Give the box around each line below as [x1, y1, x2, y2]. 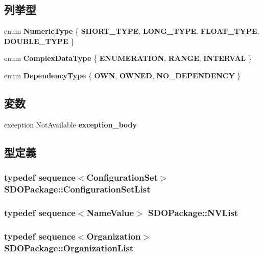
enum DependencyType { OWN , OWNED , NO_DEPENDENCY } [4, 70, 241, 80]
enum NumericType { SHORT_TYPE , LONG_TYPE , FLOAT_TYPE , [4, 26, 259, 36]
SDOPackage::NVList [148, 206, 238, 219]
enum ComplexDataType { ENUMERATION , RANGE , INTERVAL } [4, 53, 252, 63]
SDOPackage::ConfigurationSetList [4, 183, 151, 195]
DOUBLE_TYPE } [4, 35, 75, 46]
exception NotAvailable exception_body [4, 119, 137, 130]
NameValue [86, 206, 134, 219]
